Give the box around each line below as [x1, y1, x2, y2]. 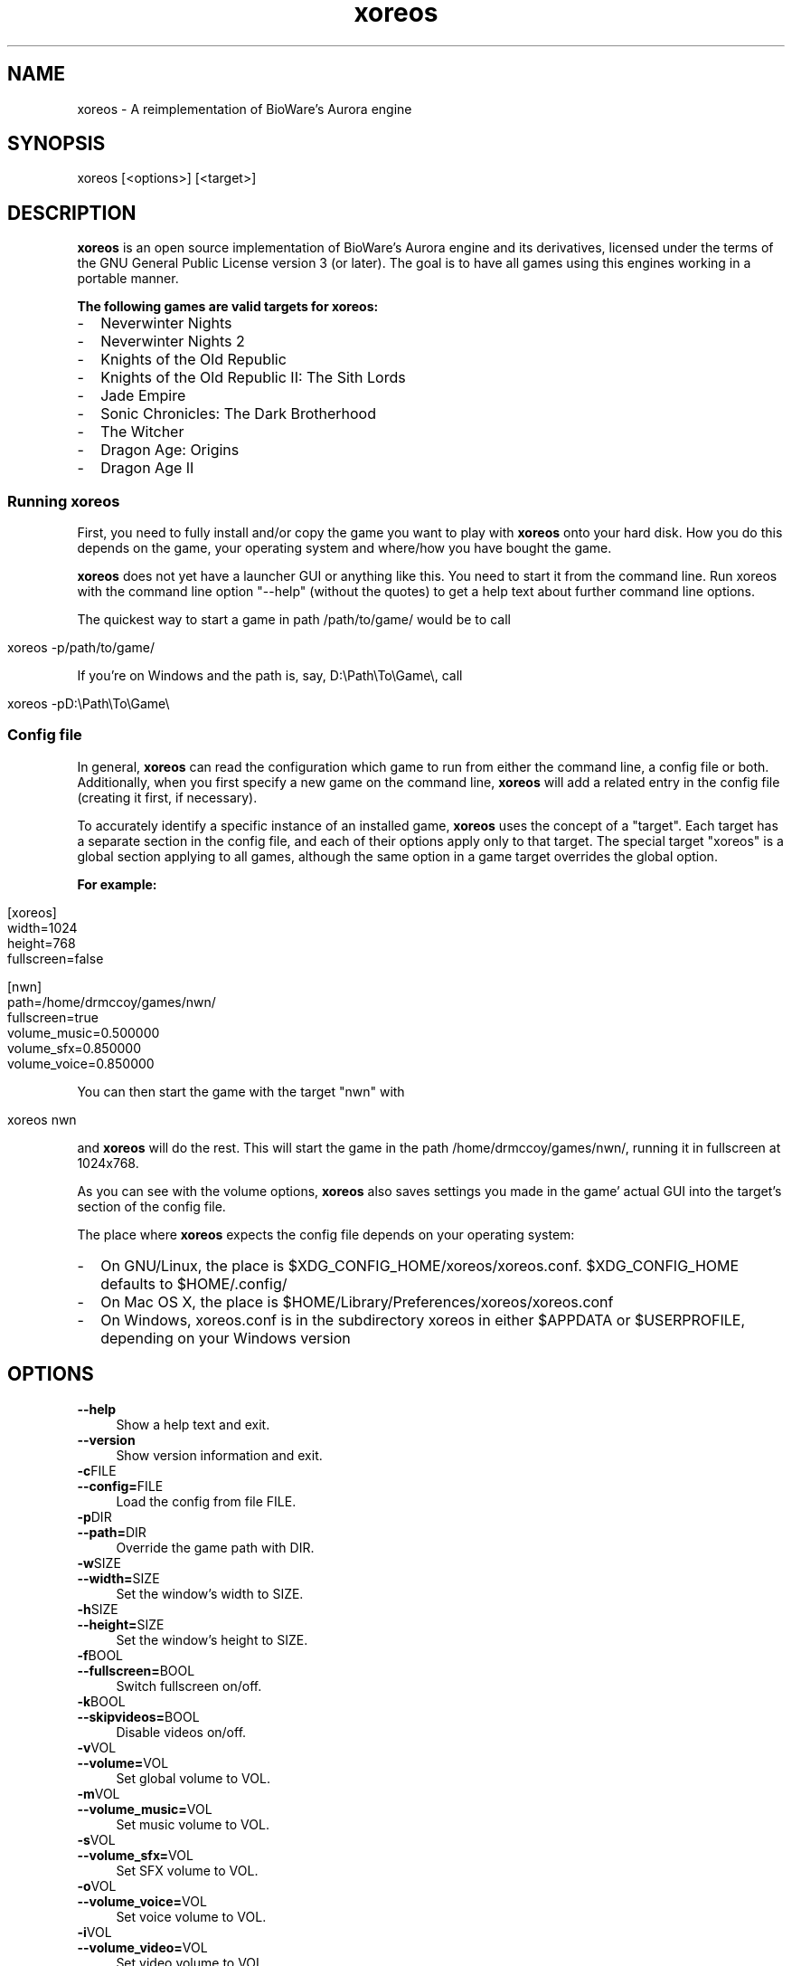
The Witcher [100, 423, 184, 442]
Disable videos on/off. [116, 1724, 247, 1740]
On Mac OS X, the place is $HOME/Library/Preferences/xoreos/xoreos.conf [100, 1292, 614, 1311]
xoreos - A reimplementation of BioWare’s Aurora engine [77, 100, 412, 117]
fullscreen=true [7, 1009, 99, 1025]
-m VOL [77, 1785, 120, 1801]
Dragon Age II [100, 459, 194, 478]
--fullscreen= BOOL [77, 1662, 195, 1678]
